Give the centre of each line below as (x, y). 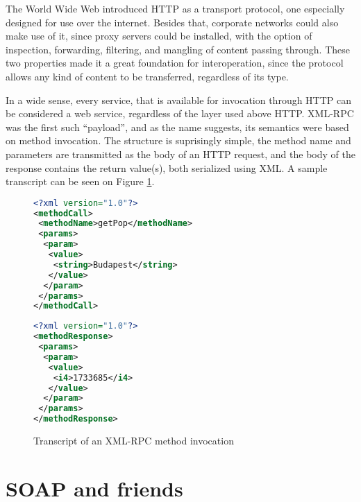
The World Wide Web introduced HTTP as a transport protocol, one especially (175, 8)
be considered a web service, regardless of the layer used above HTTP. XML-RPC (180, 113)
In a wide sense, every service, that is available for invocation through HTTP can (179, 99)
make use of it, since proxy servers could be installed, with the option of (159, 36)
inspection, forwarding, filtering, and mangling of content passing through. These (178, 49)
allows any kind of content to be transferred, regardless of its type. (147, 76)
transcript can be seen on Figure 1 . (80, 181)
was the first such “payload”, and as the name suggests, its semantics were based (177, 127)
